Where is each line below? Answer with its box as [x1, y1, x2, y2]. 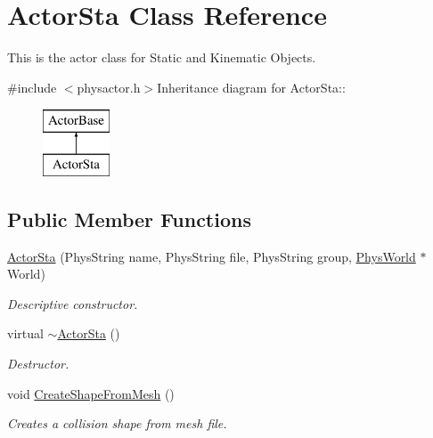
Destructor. [7, 354, 69, 373]
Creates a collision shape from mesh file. [7, 414, 227, 433]
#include [7, 77, 57, 96]
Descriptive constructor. [7, 294, 138, 312]
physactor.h [77, 77, 141, 96]
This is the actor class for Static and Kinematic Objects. [7, 48, 316, 67]
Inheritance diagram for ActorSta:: [157, 77, 346, 96]
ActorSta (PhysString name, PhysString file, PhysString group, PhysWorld [7, 247, 416, 265]
